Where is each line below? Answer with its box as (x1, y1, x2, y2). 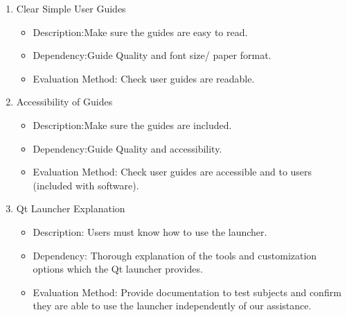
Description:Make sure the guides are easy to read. (33, 24, 248, 39)
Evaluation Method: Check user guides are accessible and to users (33, 164, 312, 179)
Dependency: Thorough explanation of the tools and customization (33, 248, 317, 262)
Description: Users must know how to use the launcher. (33, 224, 267, 239)
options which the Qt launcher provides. (33, 262, 203, 276)
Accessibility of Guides (16, 94, 113, 109)
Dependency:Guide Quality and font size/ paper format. (33, 48, 272, 62)
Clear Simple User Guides (16, 1, 126, 15)
